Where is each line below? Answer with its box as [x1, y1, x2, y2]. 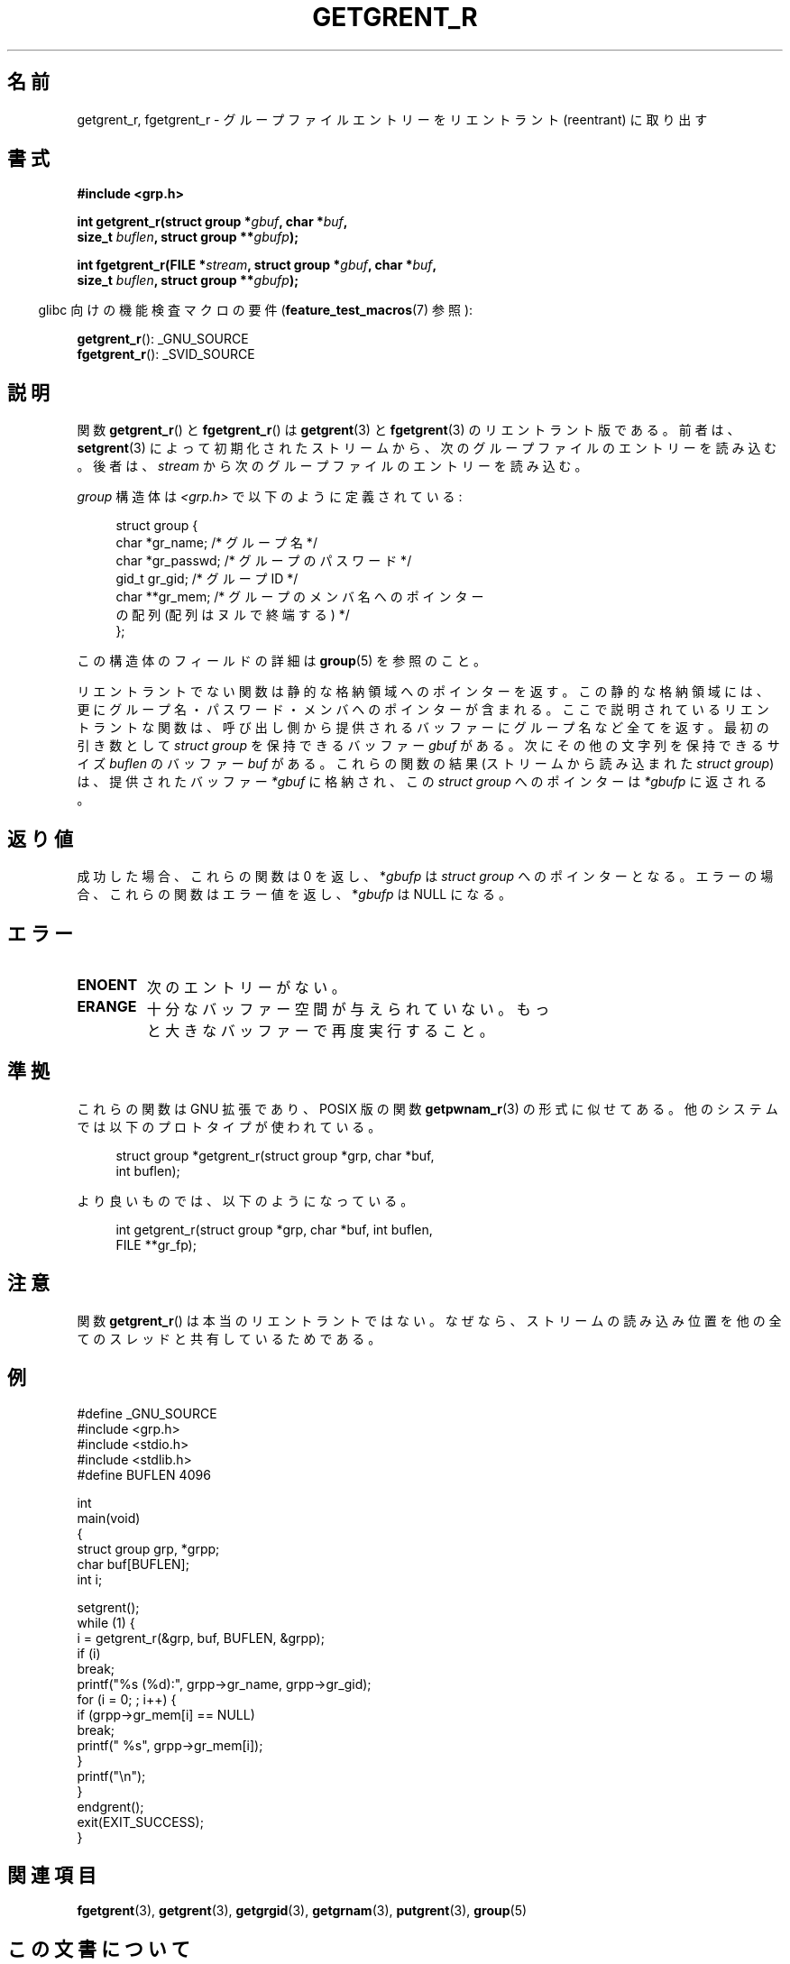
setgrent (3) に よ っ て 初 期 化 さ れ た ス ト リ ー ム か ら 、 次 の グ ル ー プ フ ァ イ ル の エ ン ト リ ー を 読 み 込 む [77, 440, 777, 456]
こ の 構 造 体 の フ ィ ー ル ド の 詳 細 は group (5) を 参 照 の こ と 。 [77, 653, 486, 669]
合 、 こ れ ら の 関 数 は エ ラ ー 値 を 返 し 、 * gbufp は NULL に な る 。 [77, 886, 512, 903]
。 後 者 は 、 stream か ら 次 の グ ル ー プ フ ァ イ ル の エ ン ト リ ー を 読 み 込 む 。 [77, 458, 588, 474]
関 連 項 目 [7, 1863, 96, 1886]
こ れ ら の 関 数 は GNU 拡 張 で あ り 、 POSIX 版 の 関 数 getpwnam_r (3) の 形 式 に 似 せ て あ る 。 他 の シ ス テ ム [77, 1100, 778, 1116]
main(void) [77, 1510, 141, 1526]
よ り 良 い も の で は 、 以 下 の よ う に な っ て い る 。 [77, 1192, 414, 1208]
